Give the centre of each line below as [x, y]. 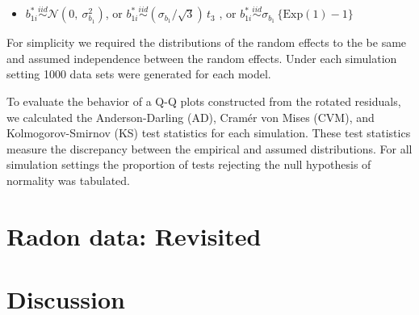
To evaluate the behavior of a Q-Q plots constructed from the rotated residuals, [204, 101]
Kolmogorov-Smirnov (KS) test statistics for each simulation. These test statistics [209, 133]
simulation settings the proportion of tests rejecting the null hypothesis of [189, 164]
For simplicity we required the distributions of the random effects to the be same [207, 42]
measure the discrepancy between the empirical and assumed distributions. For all [209, 148]
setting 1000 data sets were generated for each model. [139, 74]
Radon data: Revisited [134, 235]
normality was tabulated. [68, 180]
